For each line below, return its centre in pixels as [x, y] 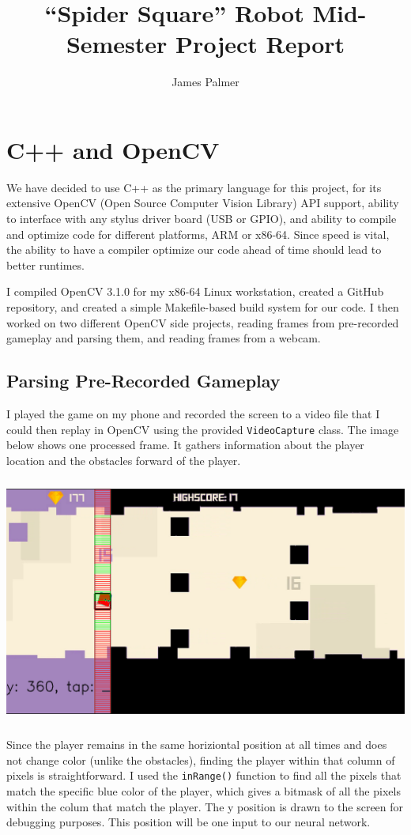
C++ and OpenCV [113, 149]
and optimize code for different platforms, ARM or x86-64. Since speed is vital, [198, 234]
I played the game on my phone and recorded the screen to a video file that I [193, 413]
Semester [117, 44]
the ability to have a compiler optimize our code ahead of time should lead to [194, 249]
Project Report [260, 44]
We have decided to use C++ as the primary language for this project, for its [194, 187]
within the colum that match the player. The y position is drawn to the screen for [205, 806]
